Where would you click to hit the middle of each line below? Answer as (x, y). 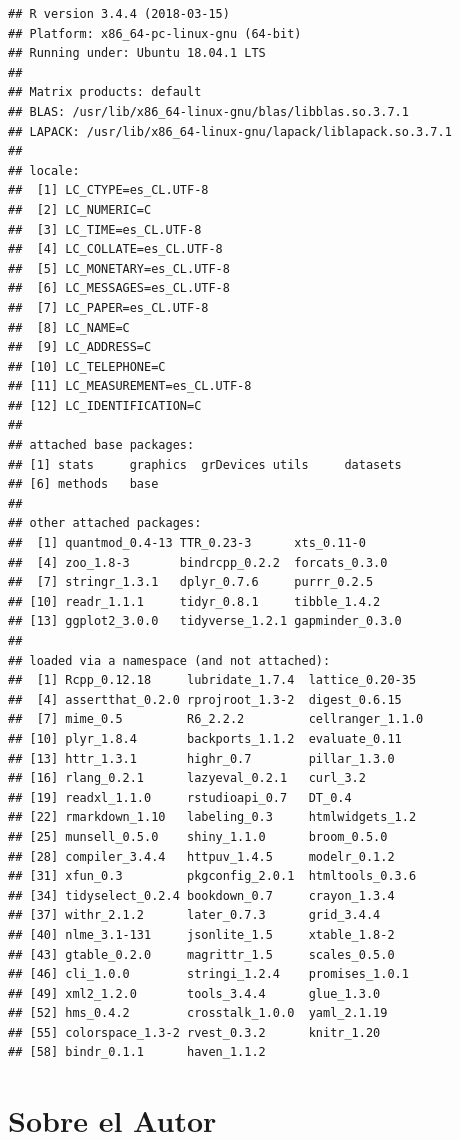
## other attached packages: (105, 523)
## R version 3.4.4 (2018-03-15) (119, 14)
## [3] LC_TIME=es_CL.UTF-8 (105, 229)
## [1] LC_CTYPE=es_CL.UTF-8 (108, 190)
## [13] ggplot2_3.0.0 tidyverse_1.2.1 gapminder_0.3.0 (205, 621)
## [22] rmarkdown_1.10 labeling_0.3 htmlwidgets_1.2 (212, 817)
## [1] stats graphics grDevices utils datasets (205, 464)
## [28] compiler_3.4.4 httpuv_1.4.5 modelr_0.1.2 (201, 856)
